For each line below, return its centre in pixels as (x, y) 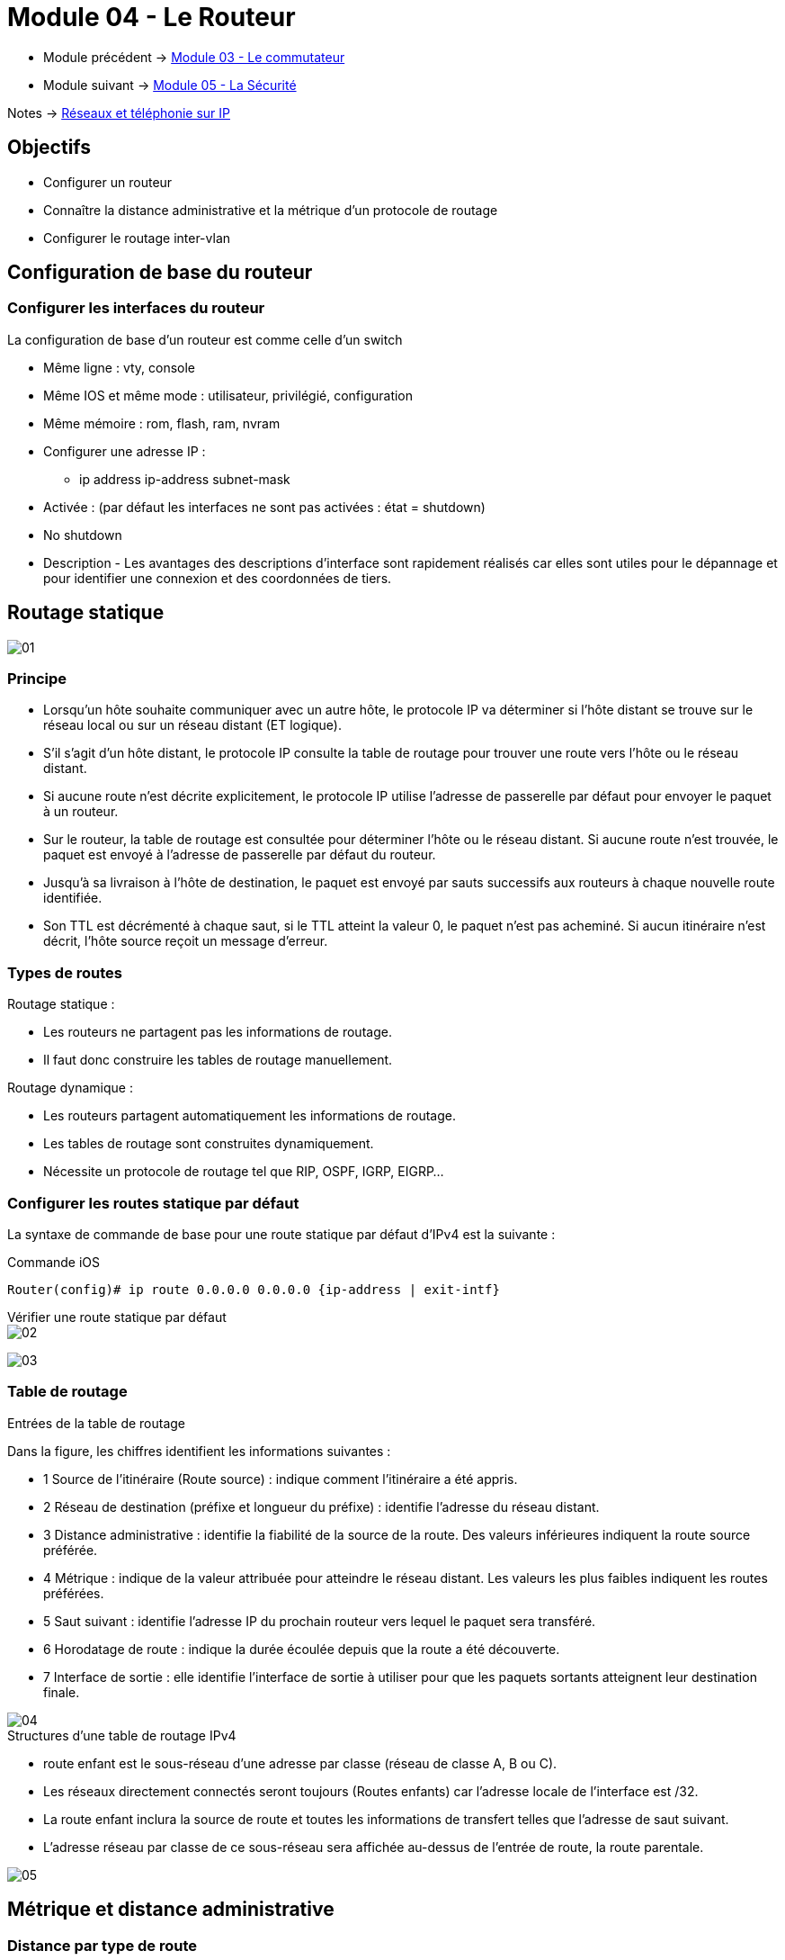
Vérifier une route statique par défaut (117, 1317)
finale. (62, 1692)
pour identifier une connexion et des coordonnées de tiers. (218, 578)
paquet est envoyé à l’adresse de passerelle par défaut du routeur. (240, 855)
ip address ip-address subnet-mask (185, 479)
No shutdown (83, 535)
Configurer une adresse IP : (125, 451)
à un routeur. (81, 812)
